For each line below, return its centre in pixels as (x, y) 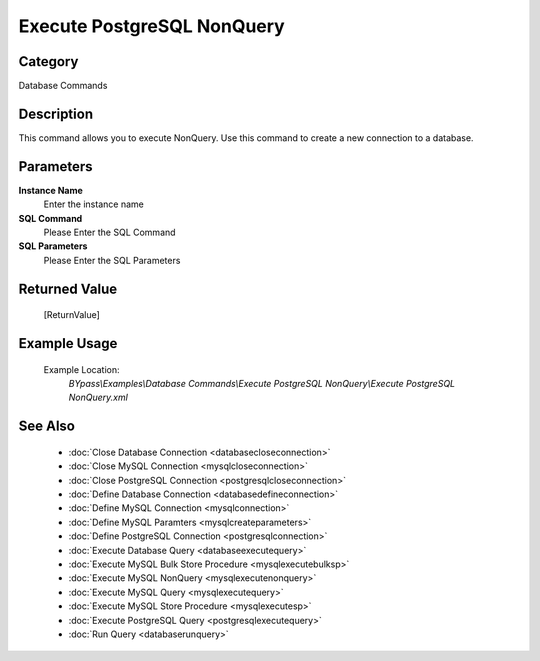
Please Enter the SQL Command (109, 232)
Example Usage (68, 343)
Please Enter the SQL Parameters (112, 260)
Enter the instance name (93, 204)
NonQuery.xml (98, 397)
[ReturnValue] (71, 315)
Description (56, 113)
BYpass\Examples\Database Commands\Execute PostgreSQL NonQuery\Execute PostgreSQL (262, 384)
